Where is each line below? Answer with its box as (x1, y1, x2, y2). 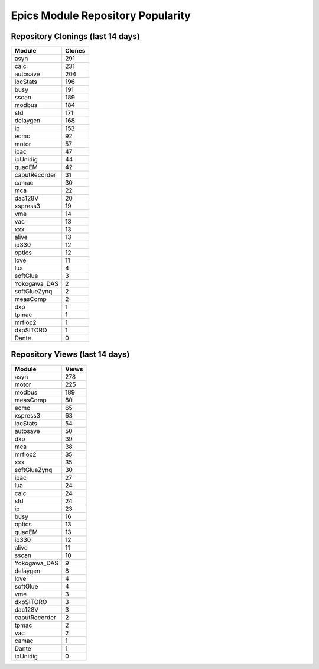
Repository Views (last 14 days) (11, 350, 130, 360)
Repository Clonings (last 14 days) (11, 31, 140, 41)
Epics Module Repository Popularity (11, 9, 191, 22)
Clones (65, 47, 86, 55)
